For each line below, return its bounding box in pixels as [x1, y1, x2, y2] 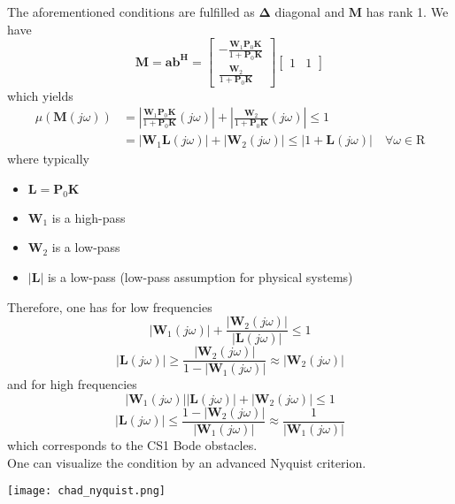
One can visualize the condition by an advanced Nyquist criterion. [7, 453, 366, 471]
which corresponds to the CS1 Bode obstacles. [7, 436, 258, 454]
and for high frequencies [7, 375, 137, 393]
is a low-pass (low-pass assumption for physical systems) [47, 268, 353, 286]
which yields [7, 86, 73, 104]
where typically [7, 149, 89, 168]
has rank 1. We [366, 3, 449, 20]
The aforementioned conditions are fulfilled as [7, 3, 255, 20]
